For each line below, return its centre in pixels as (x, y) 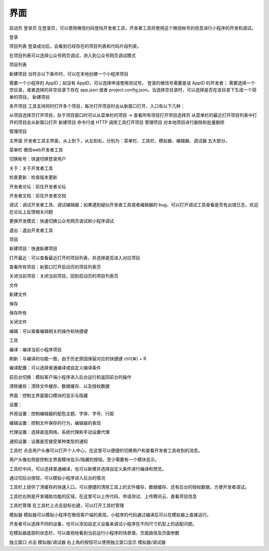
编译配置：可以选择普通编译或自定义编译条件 (55, 368)
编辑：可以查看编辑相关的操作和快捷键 (49, 331)
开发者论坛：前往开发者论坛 (38, 186)
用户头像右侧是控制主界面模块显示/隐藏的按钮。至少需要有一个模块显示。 (84, 460)
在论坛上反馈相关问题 (31, 212)
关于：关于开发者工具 (31, 168)
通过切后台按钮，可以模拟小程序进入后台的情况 (57, 478)
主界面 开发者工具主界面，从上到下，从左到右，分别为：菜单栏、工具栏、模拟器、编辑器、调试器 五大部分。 (120, 140)
